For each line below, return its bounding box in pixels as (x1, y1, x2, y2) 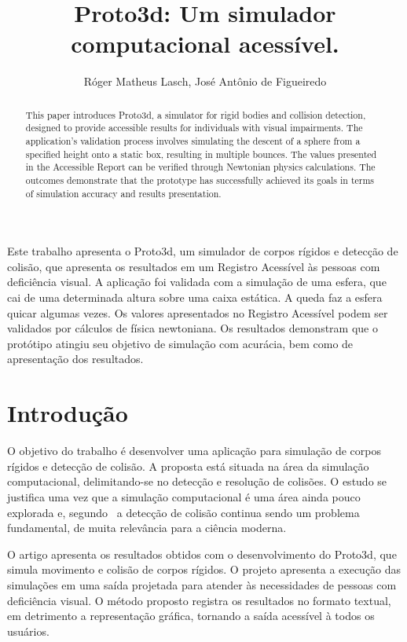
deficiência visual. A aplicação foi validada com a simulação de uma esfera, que (7, 273, 387, 290)
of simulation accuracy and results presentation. (25, 186, 222, 200)
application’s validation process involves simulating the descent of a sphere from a (25, 134, 361, 148)
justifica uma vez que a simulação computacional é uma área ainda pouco (7, 488, 361, 504)
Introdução (7, 397, 128, 429)
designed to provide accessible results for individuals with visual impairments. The (25, 121, 363, 134)
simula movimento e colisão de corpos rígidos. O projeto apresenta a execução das (7, 561, 401, 578)
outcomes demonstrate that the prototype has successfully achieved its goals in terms (25, 173, 375, 186)
